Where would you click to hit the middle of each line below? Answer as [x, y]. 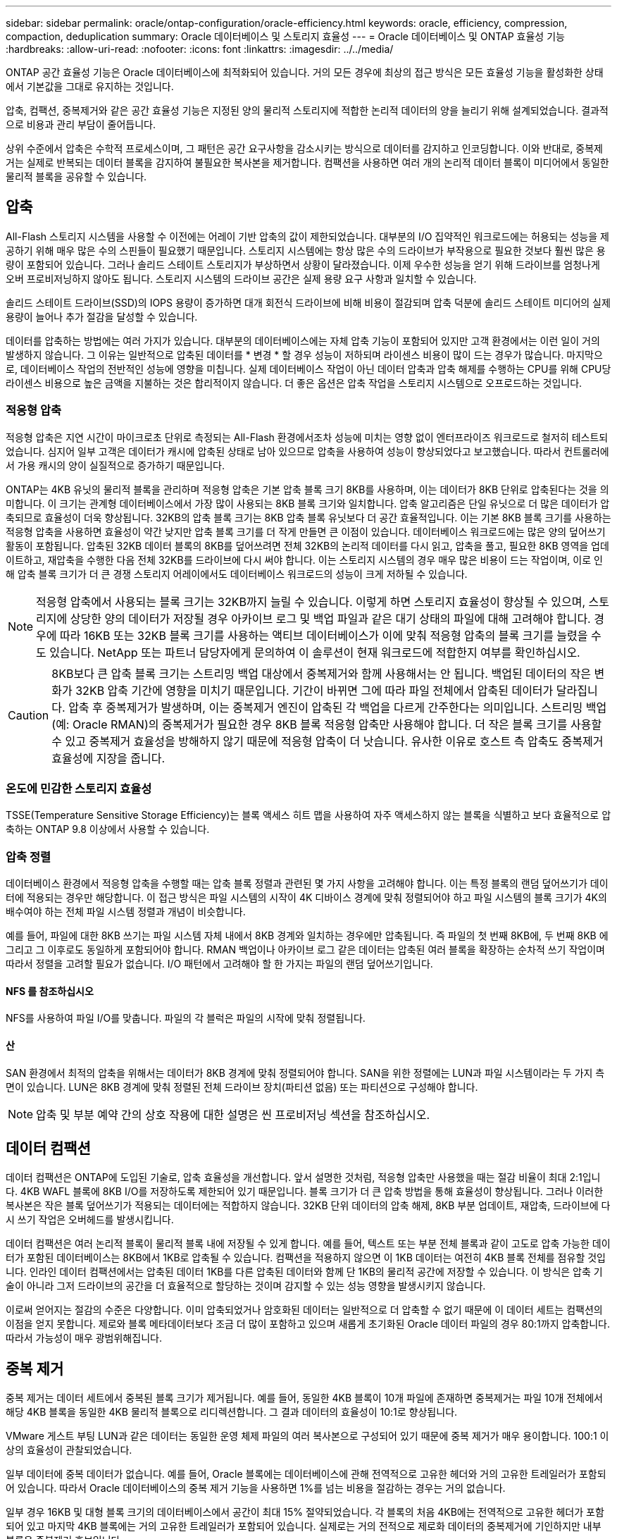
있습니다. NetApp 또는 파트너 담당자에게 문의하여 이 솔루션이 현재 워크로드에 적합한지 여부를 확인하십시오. [315, 652]
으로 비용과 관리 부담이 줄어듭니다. [81, 124]
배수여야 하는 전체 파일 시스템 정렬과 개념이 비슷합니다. [126, 912]
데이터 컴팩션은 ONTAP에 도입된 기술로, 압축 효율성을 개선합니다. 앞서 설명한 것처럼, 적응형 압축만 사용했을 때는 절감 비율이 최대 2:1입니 [303, 1178]
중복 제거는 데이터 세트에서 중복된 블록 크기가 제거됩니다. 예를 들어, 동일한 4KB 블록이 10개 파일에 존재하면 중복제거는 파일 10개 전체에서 [304, 1398]
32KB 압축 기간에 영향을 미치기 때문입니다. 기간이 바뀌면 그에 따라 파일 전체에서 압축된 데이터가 [314, 690]
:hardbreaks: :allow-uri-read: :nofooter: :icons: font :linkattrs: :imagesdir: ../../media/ [200, 49]
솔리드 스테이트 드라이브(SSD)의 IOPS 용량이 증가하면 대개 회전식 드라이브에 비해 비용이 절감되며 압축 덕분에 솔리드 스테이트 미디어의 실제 [308, 302]
